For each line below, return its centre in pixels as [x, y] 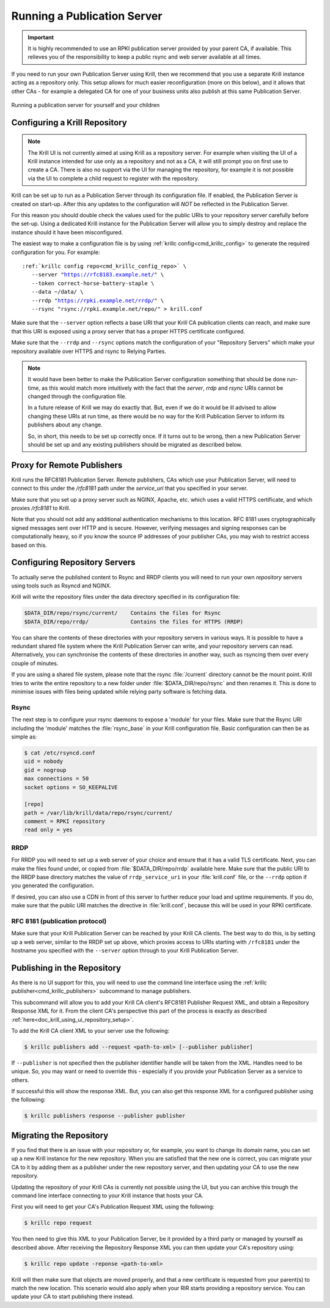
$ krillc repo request [58, 1223]
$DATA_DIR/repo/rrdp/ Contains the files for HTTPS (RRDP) [134, 622]
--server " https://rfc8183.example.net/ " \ [98, 275]
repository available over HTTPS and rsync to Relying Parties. [89, 351]
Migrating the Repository [60, 1135]
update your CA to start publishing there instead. [73, 1296]
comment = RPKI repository [64, 822]
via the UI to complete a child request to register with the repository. [114, 178]
